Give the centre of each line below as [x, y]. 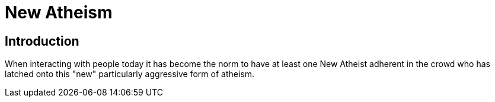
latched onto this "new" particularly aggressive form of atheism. [130, 74]
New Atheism [59, 12]
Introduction [42, 41]
